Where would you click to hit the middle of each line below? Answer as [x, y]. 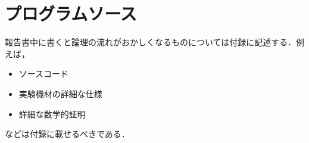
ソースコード [44, 74]
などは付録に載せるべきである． [67, 134]
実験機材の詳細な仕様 [60, 93]
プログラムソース [71, 13]
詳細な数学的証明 [52, 114]
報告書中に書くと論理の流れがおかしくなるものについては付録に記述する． [151, 42]
